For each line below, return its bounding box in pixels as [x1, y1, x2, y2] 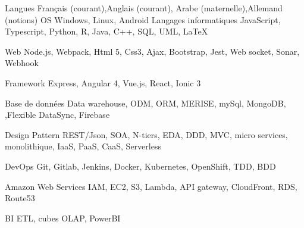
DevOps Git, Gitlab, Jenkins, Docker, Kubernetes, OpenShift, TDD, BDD [5, 160, 276, 172]
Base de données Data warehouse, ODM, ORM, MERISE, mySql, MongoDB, [5, 96, 286, 109]
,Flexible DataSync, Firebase [5, 108, 110, 121]
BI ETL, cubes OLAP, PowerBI [5, 211, 121, 224]
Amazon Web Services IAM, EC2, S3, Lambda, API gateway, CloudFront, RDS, [5, 180, 297, 192]
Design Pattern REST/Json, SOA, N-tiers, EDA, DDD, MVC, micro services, [5, 128, 288, 140]
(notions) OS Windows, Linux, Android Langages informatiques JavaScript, [5, 13, 281, 26]
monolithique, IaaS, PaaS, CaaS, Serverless [5, 140, 161, 152]
